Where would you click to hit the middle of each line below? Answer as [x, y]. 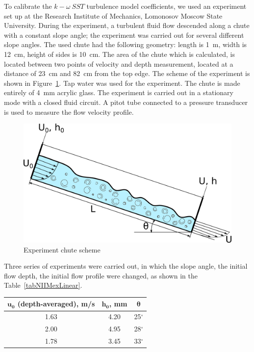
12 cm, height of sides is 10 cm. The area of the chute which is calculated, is [119, 54]
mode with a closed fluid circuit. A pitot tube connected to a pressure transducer [126, 102]
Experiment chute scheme [62, 249]
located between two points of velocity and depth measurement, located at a [119, 63]
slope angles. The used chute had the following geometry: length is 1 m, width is [126, 44]
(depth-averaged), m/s [56, 304]
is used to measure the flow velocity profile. [69, 112]
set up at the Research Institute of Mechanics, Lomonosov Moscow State [113, 15]
